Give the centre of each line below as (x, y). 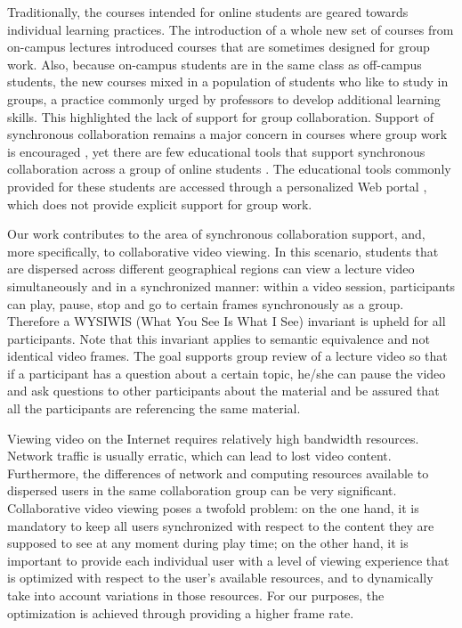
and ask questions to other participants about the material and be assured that (223, 391)
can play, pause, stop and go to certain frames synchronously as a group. (206, 303)
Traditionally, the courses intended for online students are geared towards (208, 12)
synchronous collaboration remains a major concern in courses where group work (227, 134)
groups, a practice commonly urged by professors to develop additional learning (224, 98)
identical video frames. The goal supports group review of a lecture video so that (227, 356)
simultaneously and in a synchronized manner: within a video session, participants (231, 285)
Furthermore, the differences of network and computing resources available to (218, 473)
